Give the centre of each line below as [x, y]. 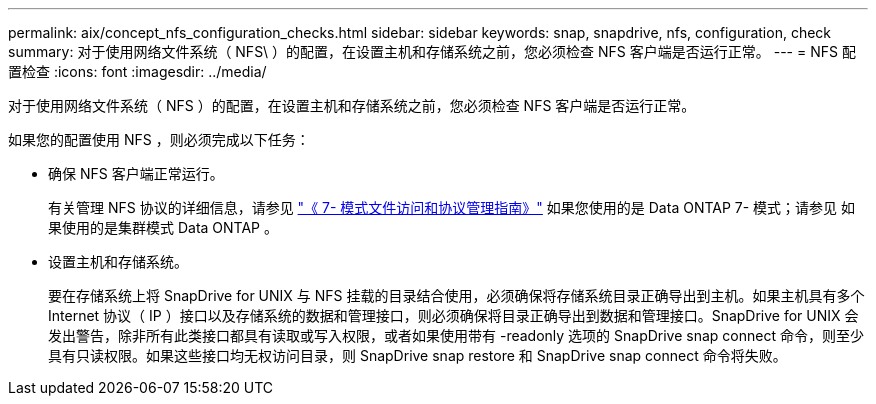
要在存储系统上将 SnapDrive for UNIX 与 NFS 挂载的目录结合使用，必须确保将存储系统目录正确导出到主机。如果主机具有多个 [456, 295]
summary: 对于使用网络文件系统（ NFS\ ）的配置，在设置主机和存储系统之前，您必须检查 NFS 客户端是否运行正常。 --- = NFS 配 [432, 51]
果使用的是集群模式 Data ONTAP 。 [163, 227]
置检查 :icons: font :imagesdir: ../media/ [137, 71]
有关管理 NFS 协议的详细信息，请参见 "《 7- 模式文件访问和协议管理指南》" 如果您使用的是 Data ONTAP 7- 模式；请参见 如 [452, 207]
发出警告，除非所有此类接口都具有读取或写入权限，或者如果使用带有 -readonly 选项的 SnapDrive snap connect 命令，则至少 [456, 335]
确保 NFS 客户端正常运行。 [136, 173]
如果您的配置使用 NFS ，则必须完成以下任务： [159, 139]
